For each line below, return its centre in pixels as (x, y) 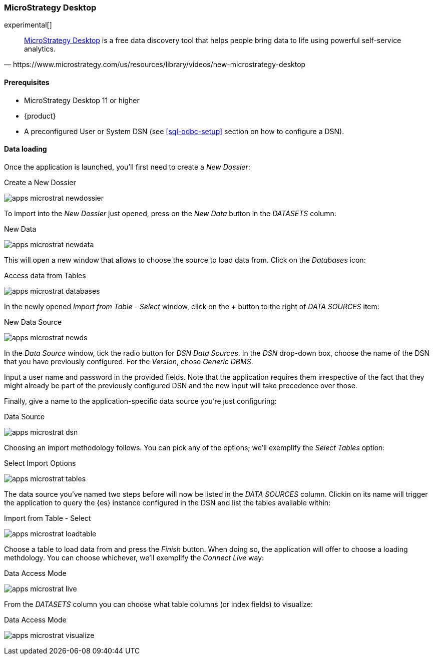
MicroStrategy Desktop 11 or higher (82, 100)
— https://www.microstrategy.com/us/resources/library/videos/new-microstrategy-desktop (155, 65)
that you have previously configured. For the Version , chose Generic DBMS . (129, 361)
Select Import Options (40, 463)
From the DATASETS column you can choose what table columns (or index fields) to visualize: (158, 604)
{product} (40, 116)
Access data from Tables (45, 275)
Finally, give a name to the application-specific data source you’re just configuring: (140, 401)
